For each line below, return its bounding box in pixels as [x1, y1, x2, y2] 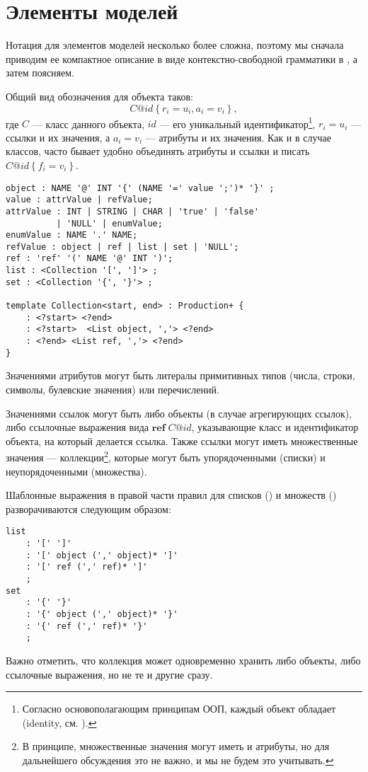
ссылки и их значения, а [6, 129, 110, 144]
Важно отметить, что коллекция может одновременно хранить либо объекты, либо [6, 652, 361, 667]
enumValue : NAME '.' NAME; [6, 230, 138, 241]
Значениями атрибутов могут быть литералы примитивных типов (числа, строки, [6, 368, 355, 383]
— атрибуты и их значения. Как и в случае [145, 129, 331, 144]
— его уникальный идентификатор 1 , [159, 114, 316, 131]
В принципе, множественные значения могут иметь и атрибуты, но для [22, 739, 330, 754]
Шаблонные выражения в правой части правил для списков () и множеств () [6, 488, 337, 502]
